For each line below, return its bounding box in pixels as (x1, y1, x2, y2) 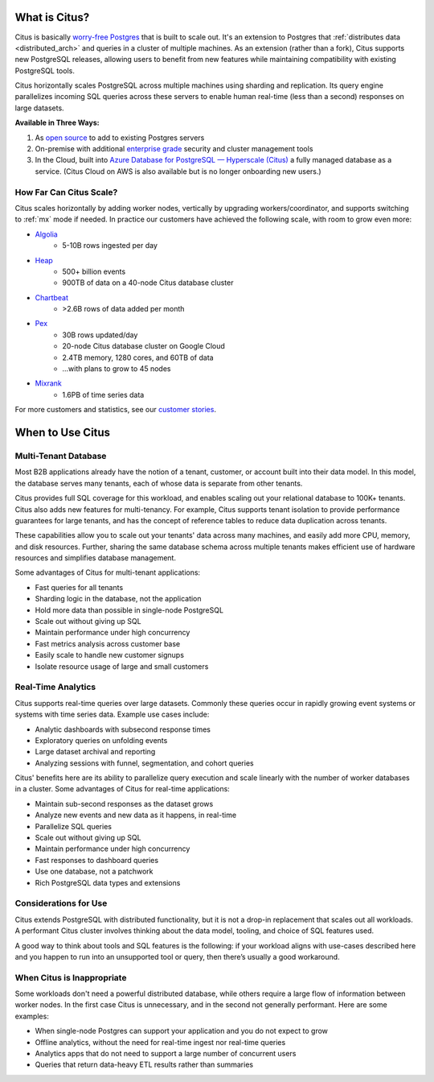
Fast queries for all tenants (35, 582, 124, 592)
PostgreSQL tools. (14, 65, 76, 76)
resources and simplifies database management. (14, 553, 177, 563)
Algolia (35, 229, 58, 239)
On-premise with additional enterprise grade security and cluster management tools (35, 144, 313, 154)
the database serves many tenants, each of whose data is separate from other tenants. (14, 478, 303, 488)
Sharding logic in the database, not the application (35, 594, 202, 604)
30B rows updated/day (62, 330, 138, 340)
